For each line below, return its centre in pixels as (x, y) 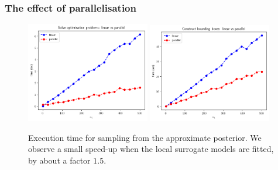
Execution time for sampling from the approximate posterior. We (145, 137)
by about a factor (59, 160)
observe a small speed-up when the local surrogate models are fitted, (151, 149)
